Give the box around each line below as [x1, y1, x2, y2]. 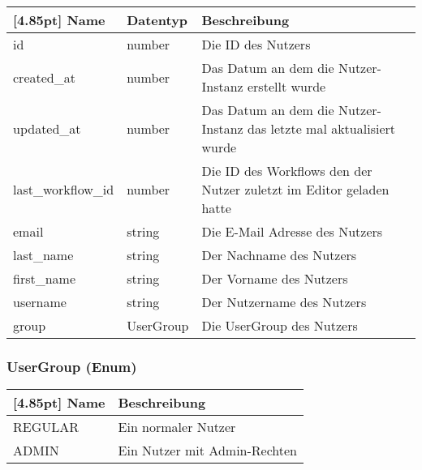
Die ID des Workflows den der [201, 161, 372, 180]
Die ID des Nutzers [201, 35, 311, 53]
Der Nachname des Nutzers [201, 246, 357, 264]
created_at [13, 67, 75, 87]
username [13, 293, 67, 311]
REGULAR [13, 417, 80, 437]
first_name [13, 269, 76, 288]
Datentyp [127, 11, 188, 29]
